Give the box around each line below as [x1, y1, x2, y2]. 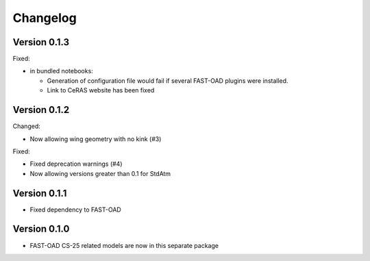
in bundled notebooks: [29, 67, 94, 75]
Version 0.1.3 [12, 36, 70, 48]
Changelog [12, 10, 77, 25]
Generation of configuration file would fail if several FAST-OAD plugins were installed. [47, 76, 288, 85]
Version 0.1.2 [12, 104, 70, 116]
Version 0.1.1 [12, 187, 67, 199]
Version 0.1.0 [12, 223, 70, 235]
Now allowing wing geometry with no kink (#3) [29, 134, 162, 143]
